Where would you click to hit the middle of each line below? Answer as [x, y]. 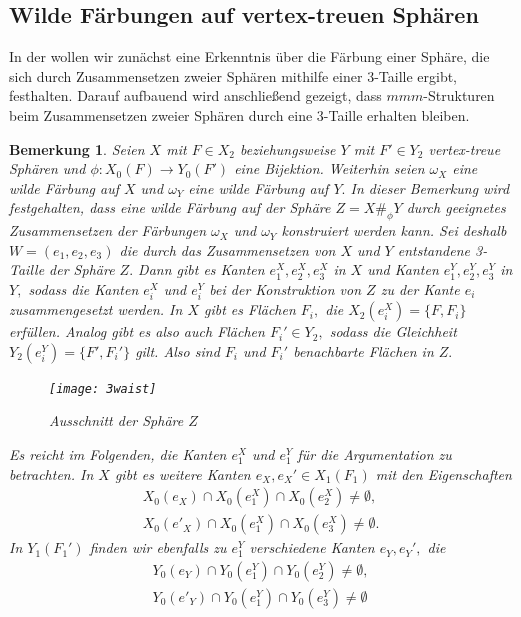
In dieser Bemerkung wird [430, 187]
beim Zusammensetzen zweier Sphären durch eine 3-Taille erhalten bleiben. [239, 114]
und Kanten [403, 269]
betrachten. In [51, 473]
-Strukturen [459, 95]
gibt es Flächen [250, 309]
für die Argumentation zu [374, 453]
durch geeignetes [456, 207]
